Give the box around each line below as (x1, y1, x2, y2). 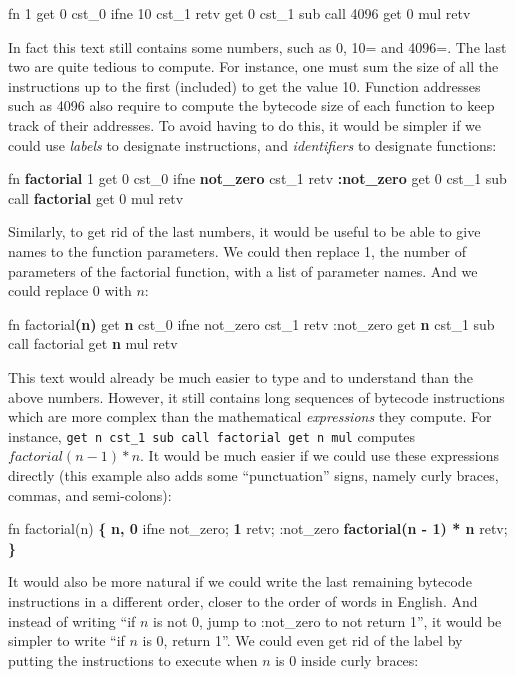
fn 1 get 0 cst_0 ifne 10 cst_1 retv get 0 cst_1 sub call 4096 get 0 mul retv (8, 3, 471, 23)
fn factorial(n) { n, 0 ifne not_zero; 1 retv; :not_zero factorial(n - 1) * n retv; (8, 518, 508, 539)
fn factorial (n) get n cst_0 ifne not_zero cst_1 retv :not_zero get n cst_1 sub (8, 313, 495, 334)
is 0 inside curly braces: (275, 649, 419, 670)
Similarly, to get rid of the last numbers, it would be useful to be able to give (8, 221, 481, 242)
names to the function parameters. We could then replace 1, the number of (8, 240, 467, 261)
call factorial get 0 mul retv (8, 187, 184, 208)
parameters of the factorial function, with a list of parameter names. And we (8, 260, 478, 281)
